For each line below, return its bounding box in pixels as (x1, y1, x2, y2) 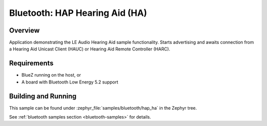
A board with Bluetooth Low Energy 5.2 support (21, 79, 119, 85)
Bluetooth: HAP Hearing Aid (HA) (9, 7, 147, 18)
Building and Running (9, 92, 77, 100)
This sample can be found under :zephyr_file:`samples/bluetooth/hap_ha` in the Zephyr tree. (9, 105, 197, 111)
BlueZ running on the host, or (21, 72, 81, 78)
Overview (9, 26, 40, 35)
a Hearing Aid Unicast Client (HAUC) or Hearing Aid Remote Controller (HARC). (9, 46, 171, 52)
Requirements (9, 59, 54, 68)
